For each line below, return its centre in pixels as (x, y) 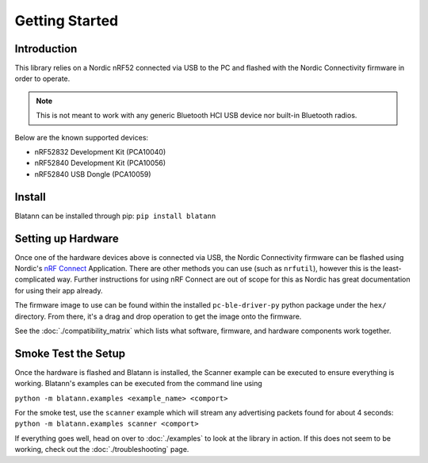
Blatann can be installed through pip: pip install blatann (115, 216)
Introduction (46, 49)
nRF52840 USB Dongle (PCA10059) (93, 174)
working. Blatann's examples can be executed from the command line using (139, 384)
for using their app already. (59, 290)
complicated (35, 279)
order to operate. (42, 78)
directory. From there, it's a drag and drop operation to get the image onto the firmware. (158, 316)
